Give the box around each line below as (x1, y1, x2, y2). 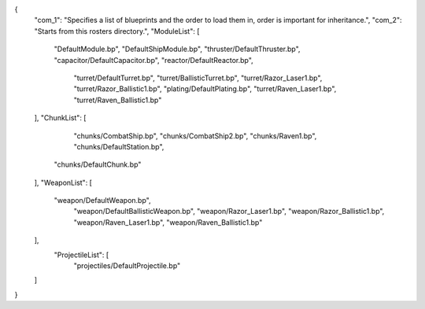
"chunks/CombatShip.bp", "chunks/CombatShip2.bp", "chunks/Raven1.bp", (73, 131, 317, 141)
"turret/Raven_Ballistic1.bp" (73, 95, 162, 105)
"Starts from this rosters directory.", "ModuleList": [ (34, 26, 200, 35)
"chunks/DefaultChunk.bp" (54, 160, 142, 169)
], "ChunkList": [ (34, 113, 87, 123)
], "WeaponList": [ (34, 178, 92, 187)
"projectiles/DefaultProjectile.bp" (73, 261, 181, 270)
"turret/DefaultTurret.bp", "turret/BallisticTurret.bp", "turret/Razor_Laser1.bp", (73, 73, 323, 83)
